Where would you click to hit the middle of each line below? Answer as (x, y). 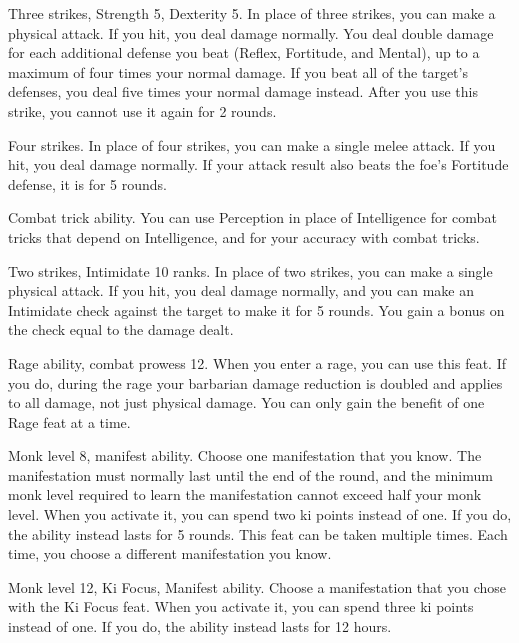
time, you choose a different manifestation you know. (170, 553)
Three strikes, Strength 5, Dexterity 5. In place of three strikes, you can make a (252, 13)
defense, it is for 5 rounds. (87, 183)
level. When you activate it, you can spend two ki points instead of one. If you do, (260, 514)
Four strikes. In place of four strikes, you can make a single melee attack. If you (252, 144)
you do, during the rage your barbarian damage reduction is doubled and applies (255, 382)
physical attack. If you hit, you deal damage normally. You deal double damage (251, 32)
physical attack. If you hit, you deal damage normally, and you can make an (241, 290)
